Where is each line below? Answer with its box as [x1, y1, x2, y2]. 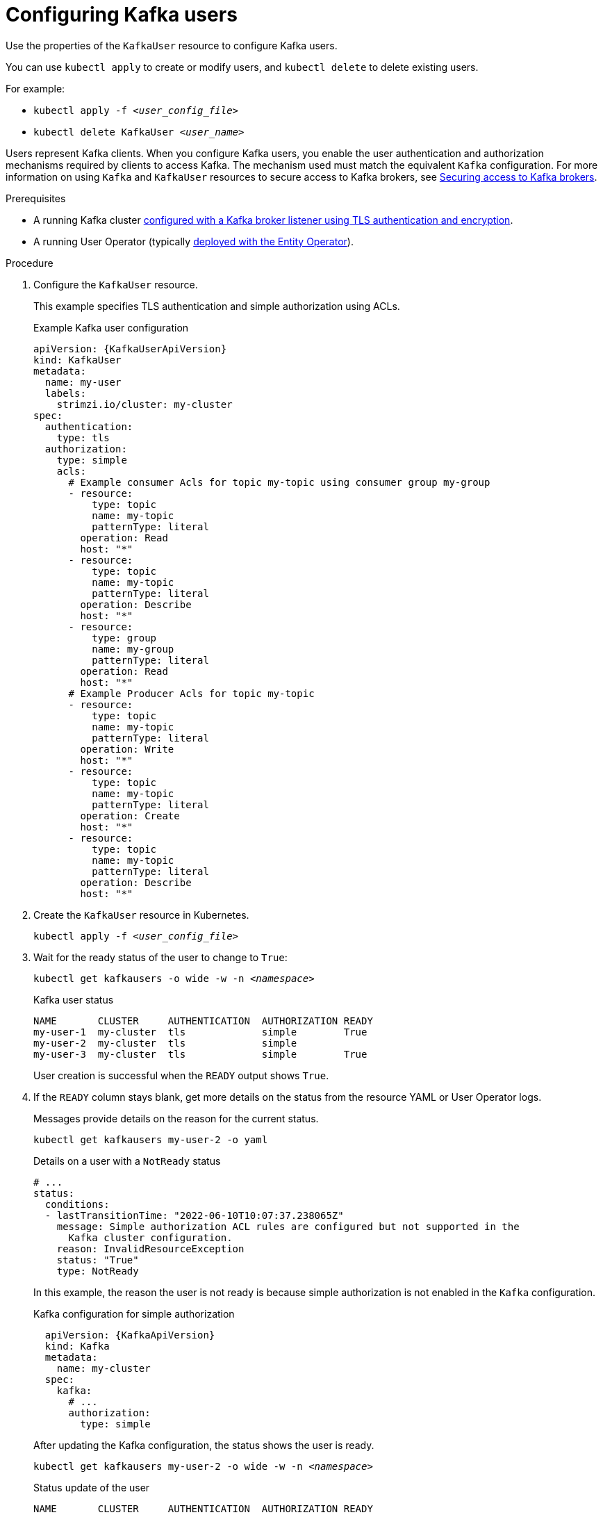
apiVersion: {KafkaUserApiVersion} [33, 343, 227, 354]
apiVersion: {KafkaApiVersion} [44, 1329, 215, 1341]
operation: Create [80, 810, 180, 821]
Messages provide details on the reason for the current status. [33, 1112, 319, 1124]
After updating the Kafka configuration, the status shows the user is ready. [33, 1439, 374, 1451]
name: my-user [44, 376, 122, 388]
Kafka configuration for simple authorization [33, 1307, 235, 1320]
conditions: [44, 1198, 110, 1210]
